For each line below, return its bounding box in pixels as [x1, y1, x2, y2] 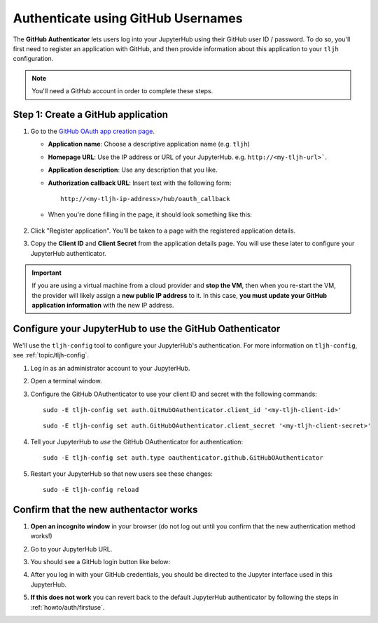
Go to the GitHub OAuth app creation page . [30, 127, 155, 136]
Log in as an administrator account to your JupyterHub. [30, 364, 190, 372]
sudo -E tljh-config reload [43, 486, 139, 493]
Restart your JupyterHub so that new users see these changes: [30, 470, 213, 478]
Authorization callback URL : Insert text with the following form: [48, 179, 232, 187]
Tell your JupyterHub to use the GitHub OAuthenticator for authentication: [30, 437, 244, 446]
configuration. [13, 55, 54, 63]
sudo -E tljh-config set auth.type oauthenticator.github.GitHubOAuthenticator [43, 454, 323, 462]
